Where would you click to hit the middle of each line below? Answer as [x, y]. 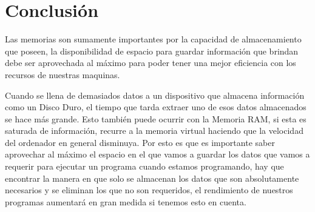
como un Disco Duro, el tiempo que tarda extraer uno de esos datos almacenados [156, 107]
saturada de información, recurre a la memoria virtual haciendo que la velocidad [154, 131]
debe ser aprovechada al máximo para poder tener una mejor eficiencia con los [151, 63]
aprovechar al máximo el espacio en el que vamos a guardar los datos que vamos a [157, 154]
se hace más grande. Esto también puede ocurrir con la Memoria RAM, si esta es [156, 118]
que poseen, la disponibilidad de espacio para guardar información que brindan [152, 51]
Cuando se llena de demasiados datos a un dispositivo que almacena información [155, 95]
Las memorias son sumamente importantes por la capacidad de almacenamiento [153, 39]
